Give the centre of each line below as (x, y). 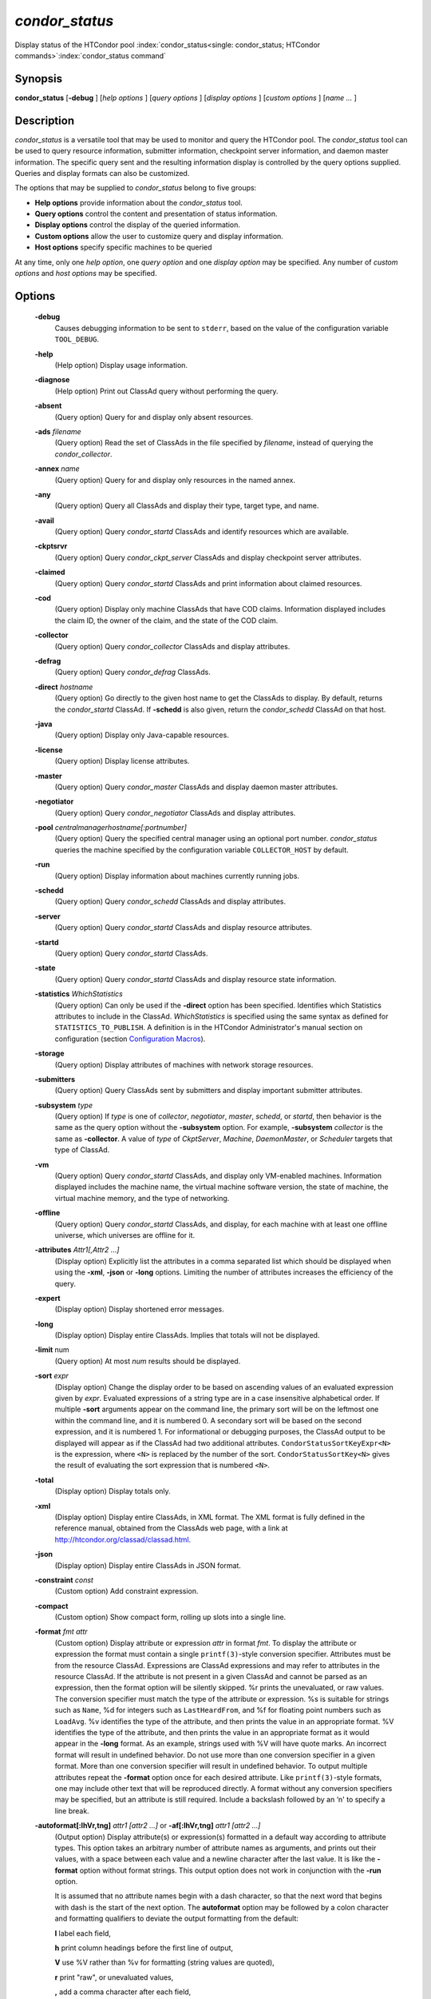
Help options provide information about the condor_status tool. (139, 202)
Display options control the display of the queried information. (138, 225)
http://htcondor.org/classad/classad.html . (123, 1539)
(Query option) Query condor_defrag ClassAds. (132, 672)
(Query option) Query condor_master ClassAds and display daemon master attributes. (196, 787)
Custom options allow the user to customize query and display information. (159, 236)
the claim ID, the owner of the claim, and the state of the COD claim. (166, 620)
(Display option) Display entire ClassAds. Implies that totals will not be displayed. (187, 1335)
